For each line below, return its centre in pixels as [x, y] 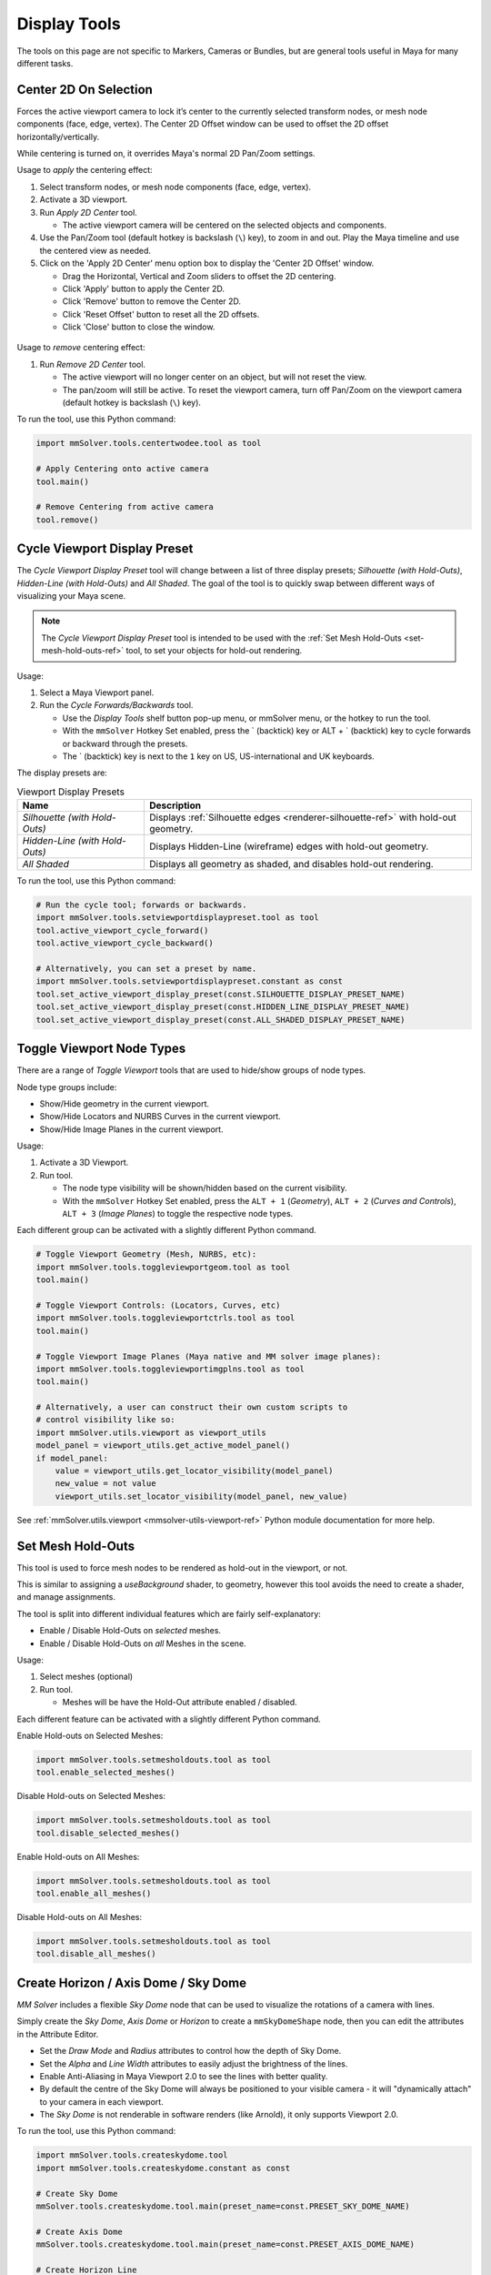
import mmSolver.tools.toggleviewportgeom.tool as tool [163, 1267]
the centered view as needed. [95, 250]
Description [175, 805]
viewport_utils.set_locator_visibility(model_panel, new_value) [201, 1496]
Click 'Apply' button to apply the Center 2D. [143, 288]
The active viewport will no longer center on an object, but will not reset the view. [215, 377]
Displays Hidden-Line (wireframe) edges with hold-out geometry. [289, 846]
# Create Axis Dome [79, 2231]
